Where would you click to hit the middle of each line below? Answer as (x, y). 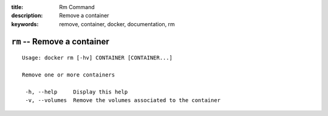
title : (17, 7)
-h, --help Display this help (77, 92)
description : (27, 16)
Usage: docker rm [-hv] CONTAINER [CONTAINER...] (97, 58)
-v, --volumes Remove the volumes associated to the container (123, 101)
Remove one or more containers (69, 75)
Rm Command (77, 7)
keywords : (25, 24)
